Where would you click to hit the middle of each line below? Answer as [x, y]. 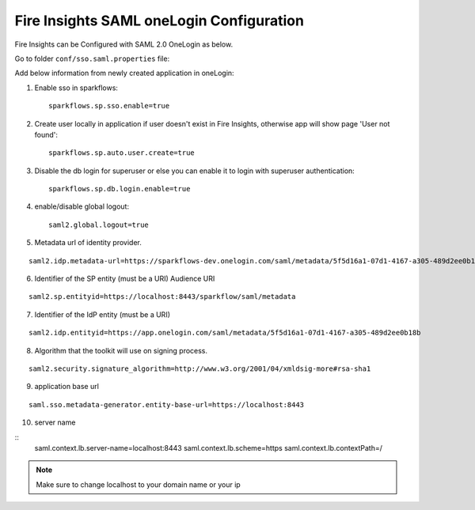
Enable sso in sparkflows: [76, 88]
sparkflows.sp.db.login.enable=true [120, 189]
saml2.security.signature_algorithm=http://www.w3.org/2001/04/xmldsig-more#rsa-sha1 [200, 368]
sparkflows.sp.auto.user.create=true [122, 153]
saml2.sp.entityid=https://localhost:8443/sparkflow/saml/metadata [162, 297]
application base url [66, 387]
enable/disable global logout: [82, 206]
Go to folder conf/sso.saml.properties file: [92, 59]
